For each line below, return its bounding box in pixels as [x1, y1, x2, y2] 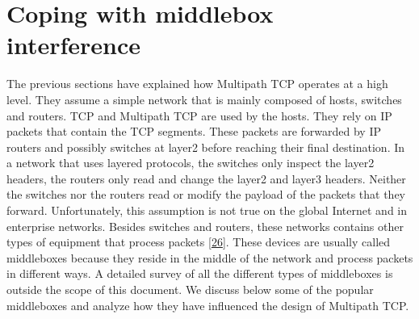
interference [6, 28, 141, 61]
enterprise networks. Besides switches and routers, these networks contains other [6, 217, 404, 234]
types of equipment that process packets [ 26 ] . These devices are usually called [6, 233, 391, 250]
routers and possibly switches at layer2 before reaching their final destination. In [6, 138, 405, 155]
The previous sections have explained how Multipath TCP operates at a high [6, 75, 388, 92]
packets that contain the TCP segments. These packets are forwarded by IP [6, 123, 381, 140]
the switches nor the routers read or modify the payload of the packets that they [6, 186, 405, 203]
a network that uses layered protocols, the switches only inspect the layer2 [6, 154, 375, 171]
